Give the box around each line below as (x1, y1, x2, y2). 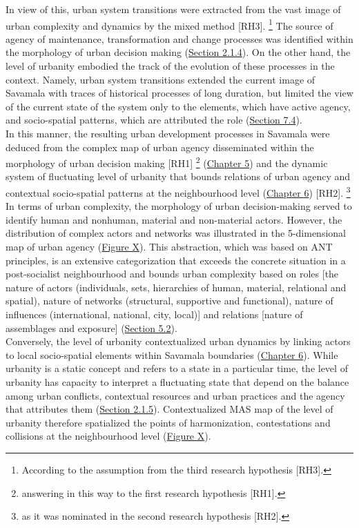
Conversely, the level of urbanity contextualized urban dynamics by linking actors (6, 334, 351, 349)
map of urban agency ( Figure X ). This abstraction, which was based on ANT (6, 239, 333, 254)
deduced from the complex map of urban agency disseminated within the (6, 139, 314, 154)
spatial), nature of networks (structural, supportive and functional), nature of (6, 293, 333, 308)
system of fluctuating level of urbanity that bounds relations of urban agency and (6, 169, 351, 184)
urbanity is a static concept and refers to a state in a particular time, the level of (6, 361, 348, 375)
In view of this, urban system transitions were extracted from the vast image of (6, 2, 341, 16)
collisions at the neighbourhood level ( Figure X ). (6, 429, 211, 443)
